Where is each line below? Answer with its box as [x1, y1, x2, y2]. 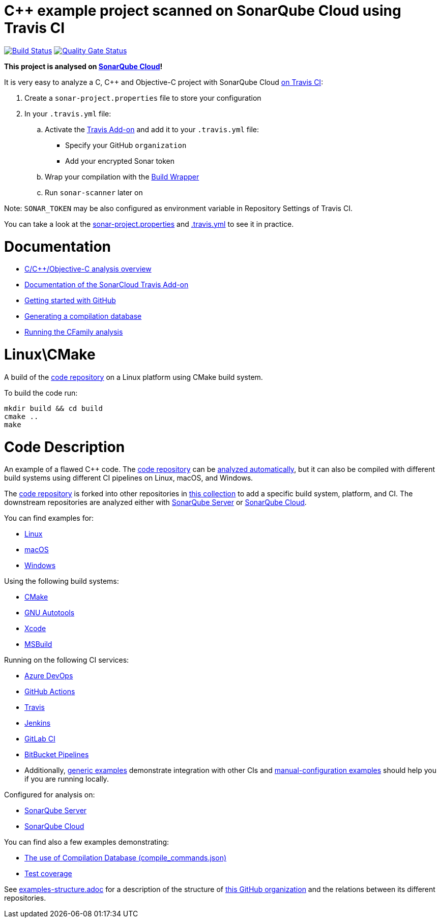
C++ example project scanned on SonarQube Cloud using [4, 2, 401, 19]
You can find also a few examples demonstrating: [4, 838, 169, 847]
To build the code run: [4, 388, 78, 397]
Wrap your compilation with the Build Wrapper [45, 172, 199, 181]
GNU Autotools [24, 608, 75, 617]
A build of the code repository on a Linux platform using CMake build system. [4, 372, 263, 381]
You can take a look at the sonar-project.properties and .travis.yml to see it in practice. [4, 219, 294, 228]
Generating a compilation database [24, 312, 142, 321]
